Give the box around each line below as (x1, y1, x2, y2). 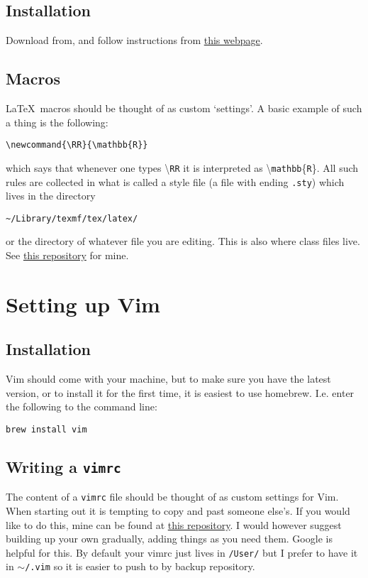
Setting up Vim (6, 289, 160, 318)
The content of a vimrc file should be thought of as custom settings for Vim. (6, 489, 339, 504)
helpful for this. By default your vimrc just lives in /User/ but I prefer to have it (6, 545, 358, 560)
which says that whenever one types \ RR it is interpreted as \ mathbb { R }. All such (6, 160, 359, 175)
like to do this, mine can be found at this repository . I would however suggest (6, 517, 342, 532)
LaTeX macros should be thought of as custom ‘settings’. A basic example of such (6, 101, 362, 115)
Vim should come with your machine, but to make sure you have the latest (6, 371, 331, 386)
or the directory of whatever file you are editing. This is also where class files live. (6, 234, 360, 249)
